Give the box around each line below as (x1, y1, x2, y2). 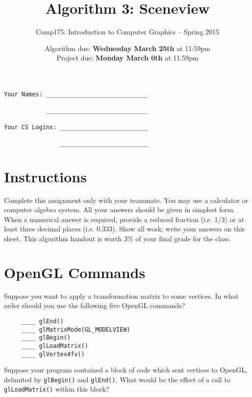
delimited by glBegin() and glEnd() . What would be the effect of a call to (4, 374, 230, 384)
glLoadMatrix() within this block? (4, 384, 109, 394)
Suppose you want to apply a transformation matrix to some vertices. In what (4, 290, 239, 301)
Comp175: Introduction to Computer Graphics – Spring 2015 (35, 27, 220, 37)
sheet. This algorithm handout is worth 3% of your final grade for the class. (4, 233, 231, 243)
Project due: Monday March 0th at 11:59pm (56, 53, 199, 63)
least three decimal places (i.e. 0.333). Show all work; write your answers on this (4, 224, 245, 234)
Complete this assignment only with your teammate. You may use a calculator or (4, 195, 249, 205)
